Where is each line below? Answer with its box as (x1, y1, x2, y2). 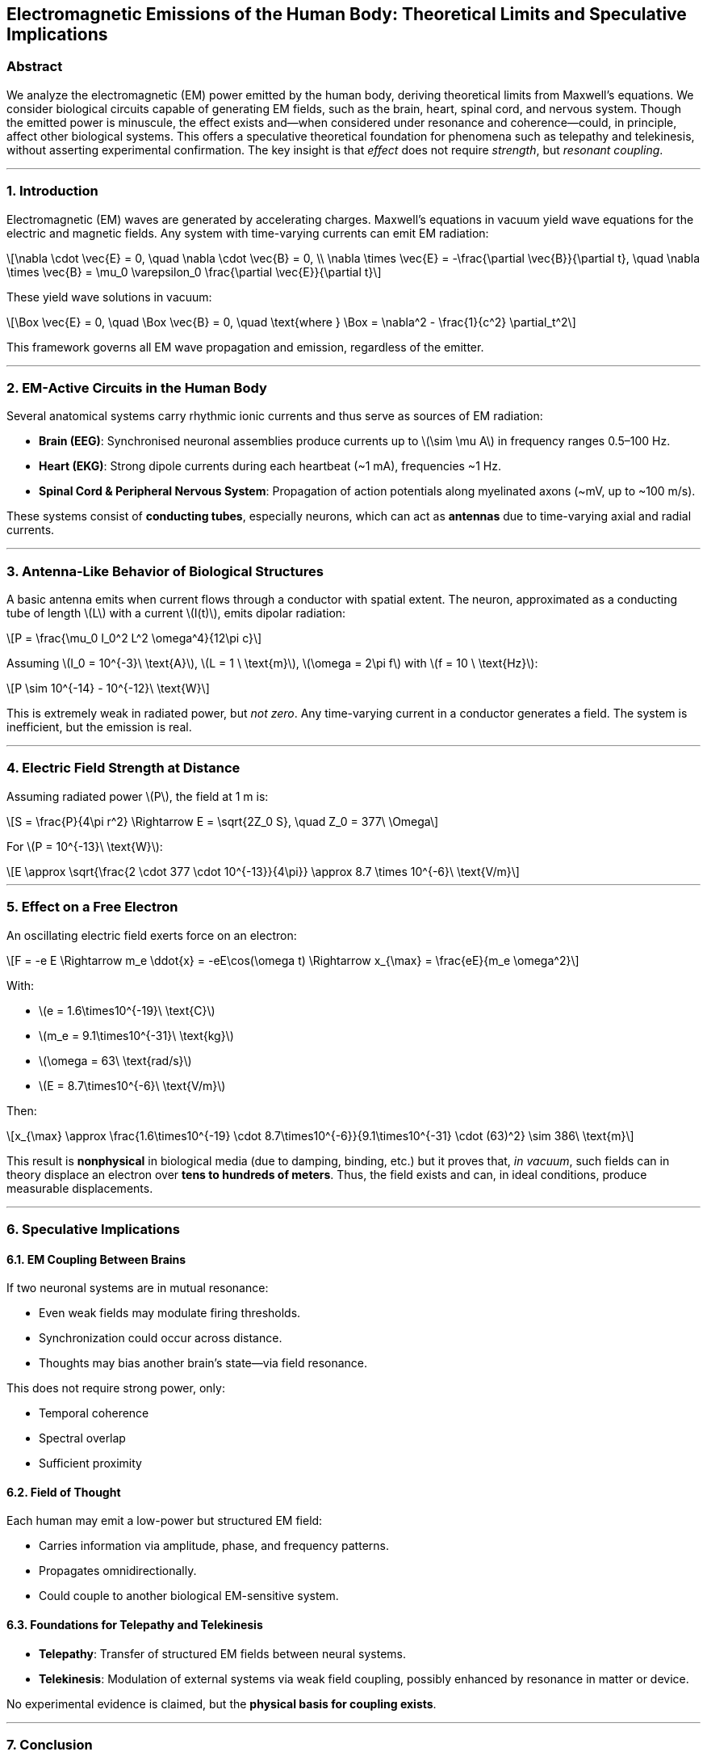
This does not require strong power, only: (6, 1381, 225, 1396)
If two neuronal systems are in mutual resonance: (6, 1281, 269, 1295)
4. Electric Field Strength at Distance (6, 760, 241, 777)
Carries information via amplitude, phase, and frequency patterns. (39, 1539, 389, 1553)
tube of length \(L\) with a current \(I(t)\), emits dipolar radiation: (6, 606, 346, 621)
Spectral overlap (39, 1431, 126, 1446)
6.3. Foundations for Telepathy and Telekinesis (6, 1617, 263, 1632)
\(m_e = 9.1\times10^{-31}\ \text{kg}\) (39, 1028, 234, 1042)
